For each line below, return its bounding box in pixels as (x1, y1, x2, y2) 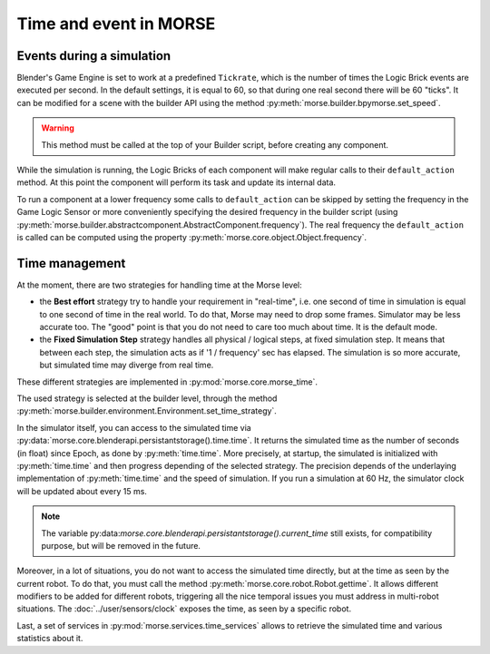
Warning (41, 122, 74, 133)
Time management (16, 255, 126, 271)
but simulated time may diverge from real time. (39, 359, 214, 371)
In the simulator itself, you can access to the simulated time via (16, 422, 251, 433)
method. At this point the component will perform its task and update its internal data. (16, 177, 336, 188)
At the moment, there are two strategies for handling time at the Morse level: (16, 279, 303, 290)
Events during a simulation (16, 48, 171, 63)
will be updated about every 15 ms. (16, 485, 147, 496)
